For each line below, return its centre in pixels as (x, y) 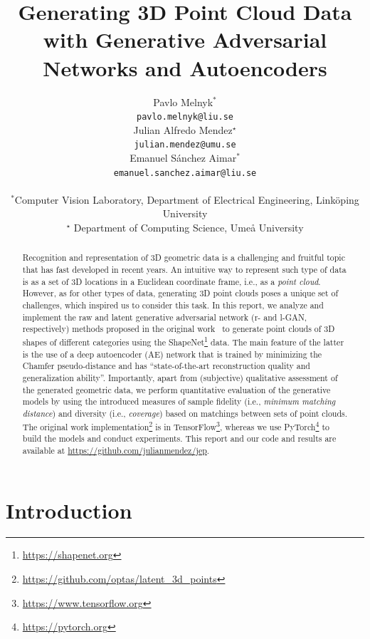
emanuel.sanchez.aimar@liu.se (185, 173)
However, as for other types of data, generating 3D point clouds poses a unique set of (180, 293)
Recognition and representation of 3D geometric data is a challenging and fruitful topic (184, 258)
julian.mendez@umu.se (185, 145)
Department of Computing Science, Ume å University (189, 228)
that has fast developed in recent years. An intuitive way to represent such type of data (184, 270)
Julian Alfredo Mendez (183, 129)
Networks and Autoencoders (185, 67)
